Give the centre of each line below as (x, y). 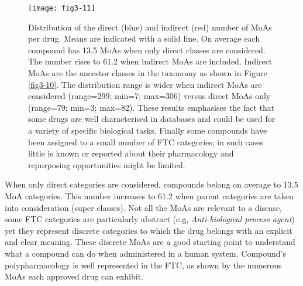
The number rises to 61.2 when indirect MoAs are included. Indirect (150, 61)
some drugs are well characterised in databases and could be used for (152, 119)
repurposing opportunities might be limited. (107, 164)
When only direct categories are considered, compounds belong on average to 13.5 (151, 184)
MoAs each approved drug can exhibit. (74, 276)
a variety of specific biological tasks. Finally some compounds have (148, 130)
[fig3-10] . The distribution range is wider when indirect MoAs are (145, 84)
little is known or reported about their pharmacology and (131, 153)
